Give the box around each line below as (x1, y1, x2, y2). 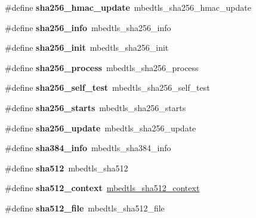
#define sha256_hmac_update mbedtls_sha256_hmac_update (5, 1, 251, 13)
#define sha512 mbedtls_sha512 (5, 161, 128, 174)
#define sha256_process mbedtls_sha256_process (5, 61, 199, 73)
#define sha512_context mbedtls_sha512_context (5, 182, 200, 194)
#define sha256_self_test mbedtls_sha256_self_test (5, 81, 210, 94)
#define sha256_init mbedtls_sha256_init (5, 41, 169, 54)
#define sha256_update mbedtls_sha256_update (5, 121, 196, 134)
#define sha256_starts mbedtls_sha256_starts (5, 101, 186, 113)
